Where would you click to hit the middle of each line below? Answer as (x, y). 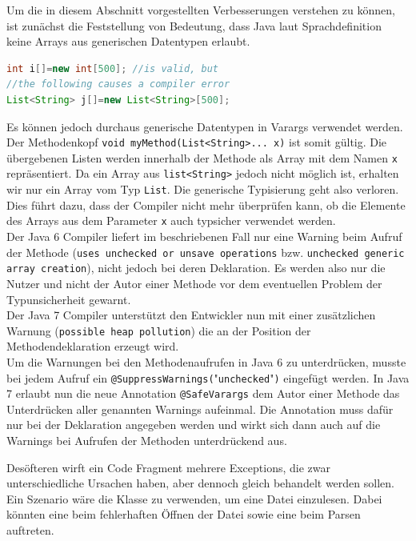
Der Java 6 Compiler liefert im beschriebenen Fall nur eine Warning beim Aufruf (204, 236)
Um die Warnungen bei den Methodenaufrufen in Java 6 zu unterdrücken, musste (206, 361)
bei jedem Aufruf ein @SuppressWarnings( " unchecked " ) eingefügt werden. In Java (208, 377)
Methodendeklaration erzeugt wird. (93, 346)
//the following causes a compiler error (118, 84)
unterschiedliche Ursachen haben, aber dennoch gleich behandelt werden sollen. (200, 483)
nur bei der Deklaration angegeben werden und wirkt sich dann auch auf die (194, 425)
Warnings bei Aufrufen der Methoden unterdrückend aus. (147, 441)
